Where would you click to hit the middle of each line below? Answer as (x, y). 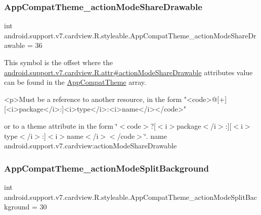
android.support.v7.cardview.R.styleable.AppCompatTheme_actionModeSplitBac (131, 197)
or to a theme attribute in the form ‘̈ (61, 125)
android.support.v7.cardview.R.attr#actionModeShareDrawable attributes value (128, 72)
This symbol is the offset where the (58, 62)
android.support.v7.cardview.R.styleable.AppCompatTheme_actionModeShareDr (130, 35)
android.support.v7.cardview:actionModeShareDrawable (91, 146)
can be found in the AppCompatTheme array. (75, 82)
